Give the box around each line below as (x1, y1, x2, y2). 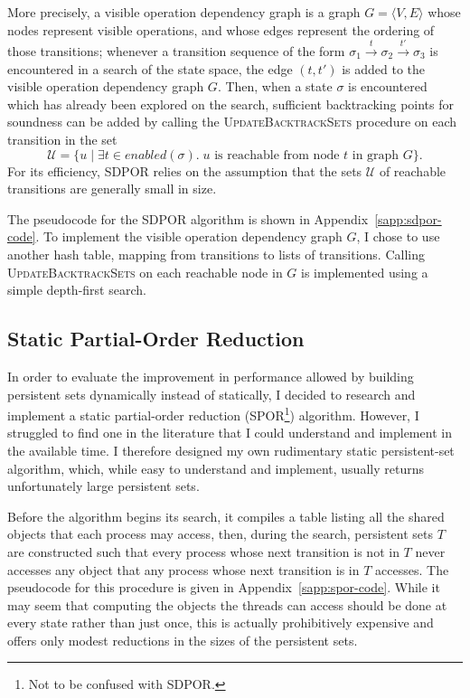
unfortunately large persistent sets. (7, 476, 200, 495)
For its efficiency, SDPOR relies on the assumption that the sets (7, 161, 362, 180)
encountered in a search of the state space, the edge (7, 59, 293, 78)
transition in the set (7, 129, 117, 148)
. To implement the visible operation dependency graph (35, 227, 343, 246)
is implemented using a (301, 262, 428, 281)
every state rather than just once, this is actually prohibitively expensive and (7, 613, 434, 632)
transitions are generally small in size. (7, 179, 217, 198)
